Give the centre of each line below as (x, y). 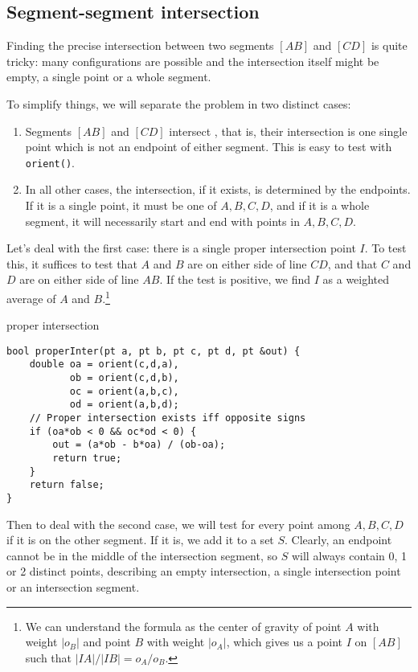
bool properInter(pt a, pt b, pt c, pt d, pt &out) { (154, 351)
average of (31, 298)
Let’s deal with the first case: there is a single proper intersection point (181, 248)
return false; (67, 485)
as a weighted (356, 279)
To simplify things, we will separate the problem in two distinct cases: (179, 103)
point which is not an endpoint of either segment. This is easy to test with (209, 147)
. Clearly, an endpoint (338, 540)
